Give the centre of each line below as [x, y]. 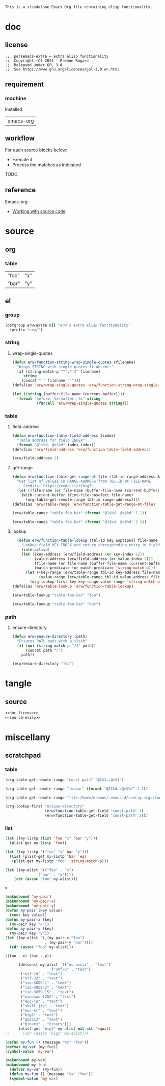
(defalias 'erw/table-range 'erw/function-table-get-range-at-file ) [84, 504]
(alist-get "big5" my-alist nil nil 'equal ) [64, 1029]
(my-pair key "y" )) [29, 933]
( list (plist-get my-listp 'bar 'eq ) [48, 856]
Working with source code [39, 211]
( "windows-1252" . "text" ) [48, 997]
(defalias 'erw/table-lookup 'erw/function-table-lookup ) [73, 586]
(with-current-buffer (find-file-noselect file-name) [77, 495]
